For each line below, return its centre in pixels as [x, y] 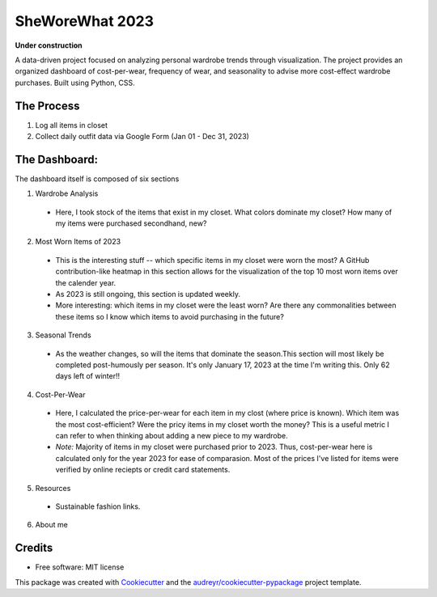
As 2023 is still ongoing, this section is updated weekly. [148, 294]
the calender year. [86, 282]
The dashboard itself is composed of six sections [97, 179]
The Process [47, 106]
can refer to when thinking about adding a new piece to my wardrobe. [172, 435]
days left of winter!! [88, 376]
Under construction [49, 45]
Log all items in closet [72, 125]
